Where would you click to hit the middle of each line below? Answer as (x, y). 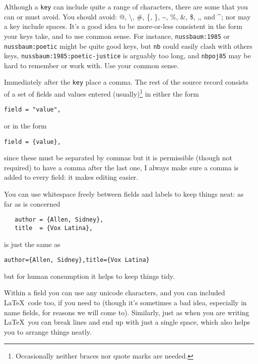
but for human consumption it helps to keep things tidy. (90, 276)
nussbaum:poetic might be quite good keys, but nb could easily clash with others (128, 46)
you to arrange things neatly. (48, 331)
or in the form (26, 125)
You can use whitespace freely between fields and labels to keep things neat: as (124, 194)
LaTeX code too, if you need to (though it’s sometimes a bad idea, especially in (126, 302)
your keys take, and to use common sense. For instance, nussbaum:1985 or (117, 36)
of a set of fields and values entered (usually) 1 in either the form (101, 93)
